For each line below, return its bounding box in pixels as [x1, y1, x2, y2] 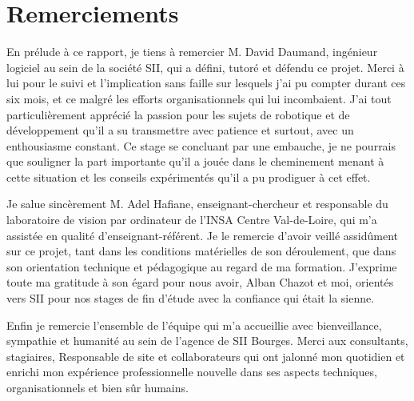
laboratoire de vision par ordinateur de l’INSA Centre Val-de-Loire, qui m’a [6, 211, 377, 228]
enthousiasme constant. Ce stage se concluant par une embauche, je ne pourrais [6, 137, 396, 154]
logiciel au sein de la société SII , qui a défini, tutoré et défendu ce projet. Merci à [6, 58, 404, 75]
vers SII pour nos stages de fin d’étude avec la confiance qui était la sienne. [6, 290, 375, 307]
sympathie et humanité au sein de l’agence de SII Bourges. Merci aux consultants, [6, 332, 408, 349]
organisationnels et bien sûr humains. [6, 379, 189, 395]
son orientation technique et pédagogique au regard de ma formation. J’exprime [6, 258, 397, 275]
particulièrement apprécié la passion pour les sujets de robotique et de [6, 106, 350, 122]
